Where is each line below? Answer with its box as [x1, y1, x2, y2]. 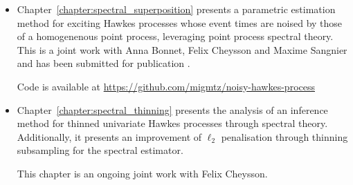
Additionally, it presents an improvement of [17, 129, 202, 144]
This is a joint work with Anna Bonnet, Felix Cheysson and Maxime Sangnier [17, 42, 347, 57]
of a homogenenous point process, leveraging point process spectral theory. [17, 29, 334, 43]
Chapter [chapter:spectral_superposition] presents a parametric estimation [17, 2, 336, 16]
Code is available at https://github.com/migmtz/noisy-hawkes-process [17, 79, 315, 93]
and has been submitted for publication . [17, 56, 190, 70]
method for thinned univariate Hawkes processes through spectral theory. [17, 116, 328, 130]
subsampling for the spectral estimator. [17, 143, 183, 157]
